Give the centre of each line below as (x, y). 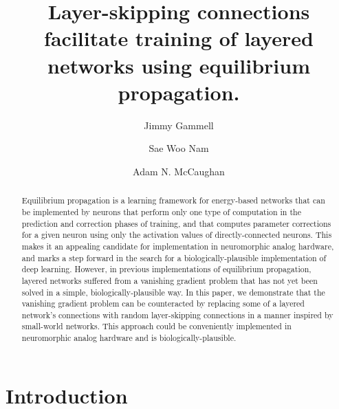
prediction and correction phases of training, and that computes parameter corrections (176, 223)
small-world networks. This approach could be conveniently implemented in (156, 326)
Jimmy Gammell (179, 125)
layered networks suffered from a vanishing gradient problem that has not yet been (169, 280)
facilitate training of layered (179, 38)
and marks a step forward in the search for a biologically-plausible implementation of (174, 257)
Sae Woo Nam (179, 148)
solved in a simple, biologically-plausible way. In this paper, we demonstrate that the (173, 292)
